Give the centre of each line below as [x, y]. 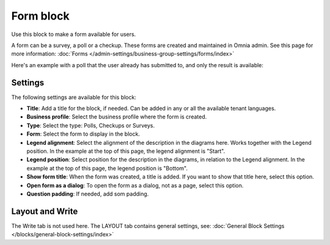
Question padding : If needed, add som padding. [88, 194]
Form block [40, 16]
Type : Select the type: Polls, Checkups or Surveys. [91, 125]
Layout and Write [45, 211]
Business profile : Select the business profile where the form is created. [117, 117]
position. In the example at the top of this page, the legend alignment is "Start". [126, 151]
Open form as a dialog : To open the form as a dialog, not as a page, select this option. [135, 185]
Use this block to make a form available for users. [74, 34]
